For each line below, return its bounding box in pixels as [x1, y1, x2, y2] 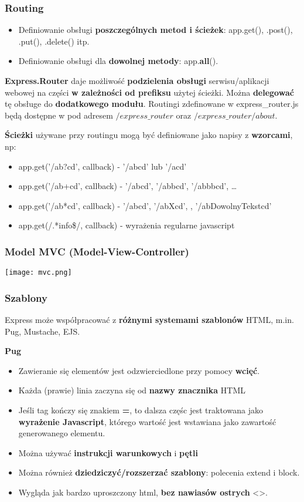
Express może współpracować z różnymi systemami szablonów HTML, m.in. [5, 314, 294, 326]
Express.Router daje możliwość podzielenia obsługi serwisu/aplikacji [5, 75, 269, 86]
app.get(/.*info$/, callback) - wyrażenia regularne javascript [18, 219, 235, 231]
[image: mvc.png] [5, 268, 72, 277]
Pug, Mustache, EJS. [5, 325, 80, 337]
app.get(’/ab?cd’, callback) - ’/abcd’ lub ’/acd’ [18, 160, 187, 172]
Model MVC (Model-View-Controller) [5, 244, 189, 258]
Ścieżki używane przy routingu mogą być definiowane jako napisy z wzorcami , [5, 129, 293, 141]
